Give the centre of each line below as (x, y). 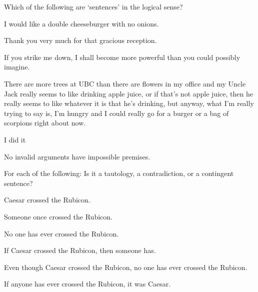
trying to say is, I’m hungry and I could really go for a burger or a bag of (116, 113)
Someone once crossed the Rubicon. (58, 216)
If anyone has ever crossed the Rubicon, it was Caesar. (87, 284)
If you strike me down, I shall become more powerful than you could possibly (122, 57)
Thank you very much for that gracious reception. (80, 40)
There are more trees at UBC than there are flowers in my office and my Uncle (125, 83)
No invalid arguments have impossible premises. (77, 156)
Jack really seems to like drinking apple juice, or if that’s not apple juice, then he (128, 93)
